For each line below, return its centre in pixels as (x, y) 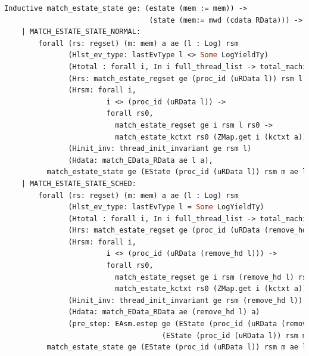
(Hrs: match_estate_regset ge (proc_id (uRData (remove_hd (188, 230)
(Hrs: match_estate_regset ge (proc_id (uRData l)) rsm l (185, 78)
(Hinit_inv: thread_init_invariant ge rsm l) (160, 149)
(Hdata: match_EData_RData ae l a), (141, 160)
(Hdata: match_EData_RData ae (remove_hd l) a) (164, 312)
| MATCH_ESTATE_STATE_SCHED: (79, 183)
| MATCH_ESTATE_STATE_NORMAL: (81, 32)
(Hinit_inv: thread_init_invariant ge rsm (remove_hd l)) (185, 300)
